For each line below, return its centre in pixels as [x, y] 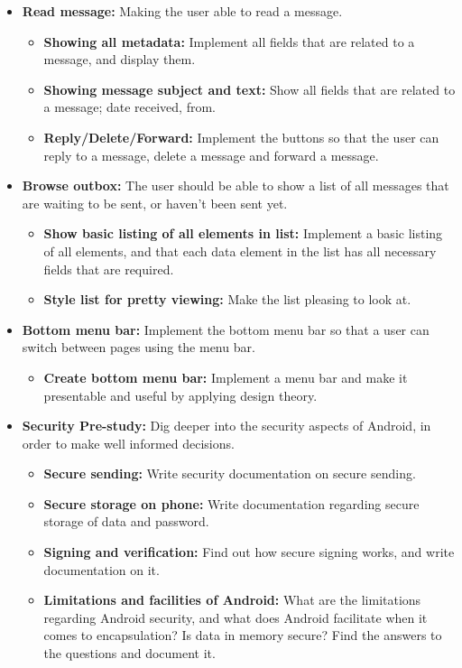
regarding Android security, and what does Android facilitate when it [236, 617]
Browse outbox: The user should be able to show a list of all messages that [236, 186]
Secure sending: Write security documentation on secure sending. [230, 473]
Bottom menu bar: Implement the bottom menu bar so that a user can [226, 329]
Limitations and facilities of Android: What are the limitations [232, 600]
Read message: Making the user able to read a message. [182, 11]
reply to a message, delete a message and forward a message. [211, 155]
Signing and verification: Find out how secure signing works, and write [249, 552]
